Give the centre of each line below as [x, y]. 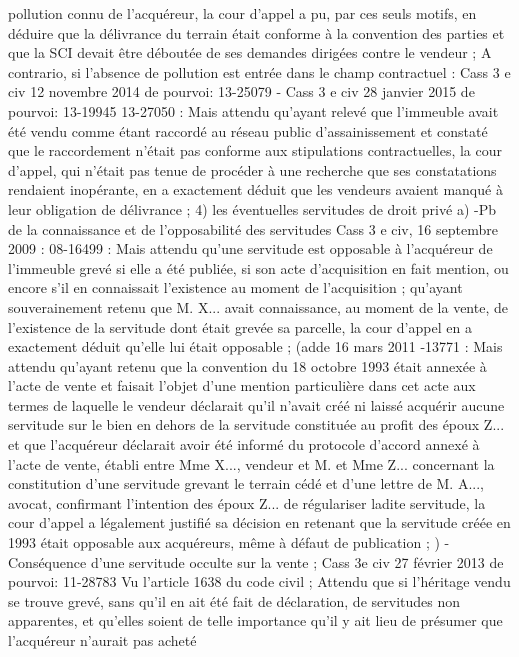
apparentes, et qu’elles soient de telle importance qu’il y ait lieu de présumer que [255, 620]
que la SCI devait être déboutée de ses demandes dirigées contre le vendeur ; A [250, 52]
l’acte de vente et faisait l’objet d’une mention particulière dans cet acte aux [242, 385]
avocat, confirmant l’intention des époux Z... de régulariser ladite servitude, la [247, 502]
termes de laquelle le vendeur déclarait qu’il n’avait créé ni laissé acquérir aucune [256, 404]
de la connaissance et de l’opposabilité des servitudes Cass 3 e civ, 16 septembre [253, 228]
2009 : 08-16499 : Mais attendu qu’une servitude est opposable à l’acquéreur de [250, 248]
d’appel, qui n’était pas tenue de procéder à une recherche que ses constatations [252, 169]
